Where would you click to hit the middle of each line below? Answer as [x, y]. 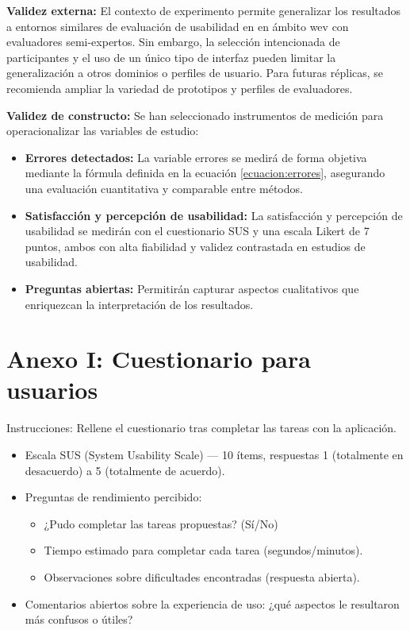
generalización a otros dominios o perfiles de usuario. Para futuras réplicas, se [195, 73]
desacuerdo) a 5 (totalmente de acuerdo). [125, 470]
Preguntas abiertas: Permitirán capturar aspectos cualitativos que [192, 288]
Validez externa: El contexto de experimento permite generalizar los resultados [204, 10]
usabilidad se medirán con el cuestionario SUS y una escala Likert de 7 [197, 231]
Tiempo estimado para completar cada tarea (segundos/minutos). [203, 550]
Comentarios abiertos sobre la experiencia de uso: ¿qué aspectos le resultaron [212, 603]
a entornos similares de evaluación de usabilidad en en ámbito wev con [178, 26]
